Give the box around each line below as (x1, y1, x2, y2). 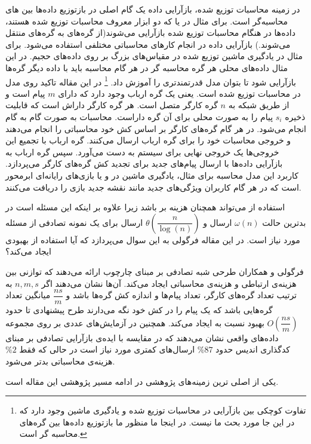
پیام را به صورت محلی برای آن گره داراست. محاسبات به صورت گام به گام (5, 111, 273, 123)
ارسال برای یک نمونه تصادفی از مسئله (5, 216, 143, 228)
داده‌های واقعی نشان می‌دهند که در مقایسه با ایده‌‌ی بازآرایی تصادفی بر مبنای (5, 331, 279, 344)
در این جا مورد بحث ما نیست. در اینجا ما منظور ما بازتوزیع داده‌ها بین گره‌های (19, 415, 295, 428)
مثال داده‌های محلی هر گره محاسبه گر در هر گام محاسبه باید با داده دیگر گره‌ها (5, 61, 288, 74)
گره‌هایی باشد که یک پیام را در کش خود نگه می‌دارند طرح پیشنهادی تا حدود (5, 304, 273, 316)
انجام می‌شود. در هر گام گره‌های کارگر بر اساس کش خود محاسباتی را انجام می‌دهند (5, 122, 306, 134)
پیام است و (5, 87, 45, 99)
